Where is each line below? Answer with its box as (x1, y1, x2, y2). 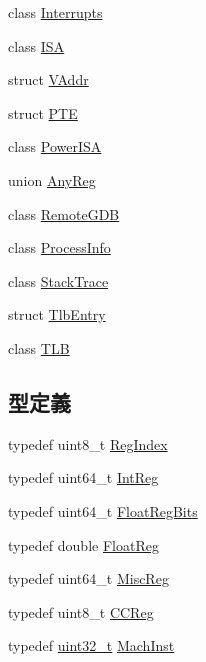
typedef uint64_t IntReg (8, 467, 159, 488)
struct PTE (8, 102, 78, 123)
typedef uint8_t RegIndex (8, 433, 168, 454)
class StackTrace (8, 270, 109, 291)
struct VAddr (8, 69, 89, 90)
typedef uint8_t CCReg (8, 601, 154, 622)
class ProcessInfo (8, 237, 111, 258)
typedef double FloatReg (8, 534, 159, 555)
